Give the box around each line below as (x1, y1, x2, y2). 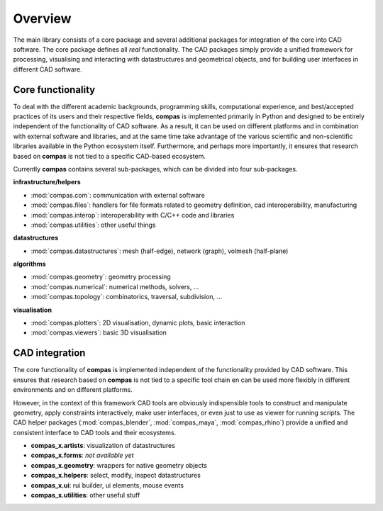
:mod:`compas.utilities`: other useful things (30, 220, 156, 229)
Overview (13, 11, 72, 26)
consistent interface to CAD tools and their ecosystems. (13, 428, 177, 437)
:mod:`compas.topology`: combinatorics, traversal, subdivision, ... (30, 293, 223, 301)
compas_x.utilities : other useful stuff (30, 491, 140, 500)
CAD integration (13, 347, 86, 359)
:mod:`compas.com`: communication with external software (30, 191, 205, 199)
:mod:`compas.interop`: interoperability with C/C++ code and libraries (30, 210, 235, 219)
